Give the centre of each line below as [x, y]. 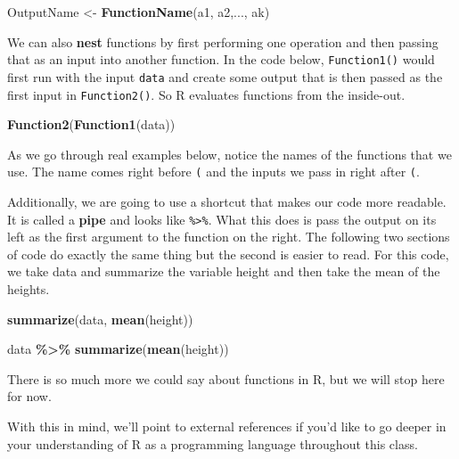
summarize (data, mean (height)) [100, 319]
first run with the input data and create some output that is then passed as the [225, 76]
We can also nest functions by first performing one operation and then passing [223, 41]
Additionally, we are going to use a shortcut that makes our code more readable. [227, 201]
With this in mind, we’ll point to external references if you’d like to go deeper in [227, 426]
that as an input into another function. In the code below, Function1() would [221, 59]
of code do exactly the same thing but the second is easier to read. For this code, [228, 254]
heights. [29, 289]
